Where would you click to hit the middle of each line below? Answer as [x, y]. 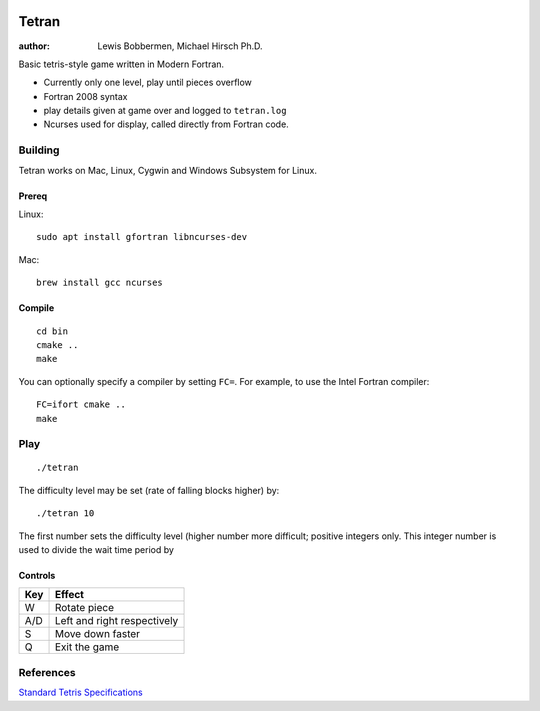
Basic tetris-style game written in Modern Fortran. [121, 64]
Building [39, 150]
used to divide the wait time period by [96, 550]
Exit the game [87, 647]
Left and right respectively [116, 621]
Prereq [33, 196]
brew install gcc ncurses [100, 283]
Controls [37, 576]
